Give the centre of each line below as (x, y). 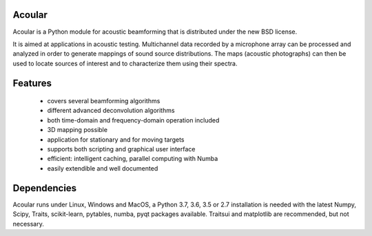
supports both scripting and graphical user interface (121, 149)
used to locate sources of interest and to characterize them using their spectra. (125, 63)
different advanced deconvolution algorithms (111, 111)
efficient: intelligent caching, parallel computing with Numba (133, 159)
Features (32, 83)
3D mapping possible (77, 130)
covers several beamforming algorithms (104, 101)
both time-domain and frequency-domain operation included (133, 120)
